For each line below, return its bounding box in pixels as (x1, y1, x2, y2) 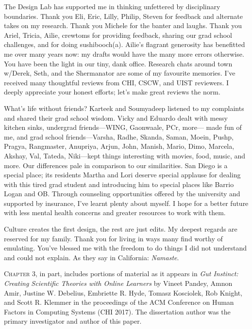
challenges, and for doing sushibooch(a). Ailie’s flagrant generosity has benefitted (4, 39, 245, 49)
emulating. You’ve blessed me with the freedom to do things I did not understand (4, 243, 247, 253)
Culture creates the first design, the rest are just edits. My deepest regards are (4, 224, 237, 234)
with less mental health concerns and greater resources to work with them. (4, 207, 226, 218)
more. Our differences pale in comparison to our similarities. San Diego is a (4, 160, 228, 170)
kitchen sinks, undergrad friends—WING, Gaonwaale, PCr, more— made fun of (4, 122, 242, 132)
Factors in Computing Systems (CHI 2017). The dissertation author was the (4, 306, 231, 316)
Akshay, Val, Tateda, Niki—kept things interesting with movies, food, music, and (4, 150, 246, 160)
